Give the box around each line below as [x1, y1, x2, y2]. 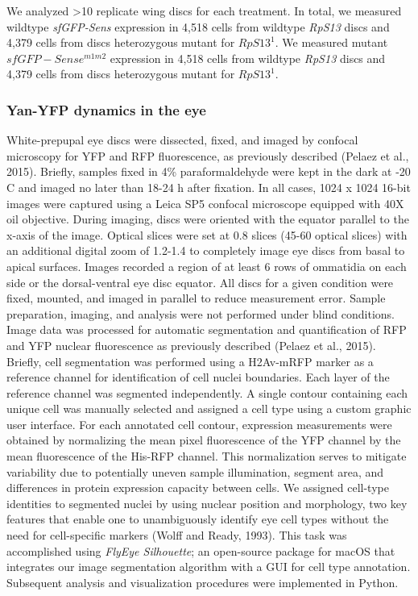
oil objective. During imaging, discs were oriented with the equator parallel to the [6, 210, 409, 227]
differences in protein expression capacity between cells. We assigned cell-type [6, 479, 389, 496]
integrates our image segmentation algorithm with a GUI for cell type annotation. [6, 558, 411, 575]
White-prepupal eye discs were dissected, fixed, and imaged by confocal [6, 131, 358, 148]
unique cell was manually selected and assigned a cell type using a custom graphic [6, 400, 412, 417]
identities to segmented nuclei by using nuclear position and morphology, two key [6, 494, 408, 511]
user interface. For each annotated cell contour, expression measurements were [6, 415, 392, 432]
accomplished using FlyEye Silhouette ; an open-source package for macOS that [6, 542, 395, 559]
